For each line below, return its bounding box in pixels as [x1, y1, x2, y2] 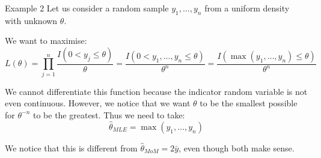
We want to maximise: [5, 34, 87, 47]
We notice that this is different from [5, 141, 138, 154]
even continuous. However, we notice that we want [5, 97, 191, 109]
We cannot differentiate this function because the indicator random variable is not [5, 85, 308, 97]
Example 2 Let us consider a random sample [5, 2, 169, 14]
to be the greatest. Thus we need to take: [32, 108, 185, 121]
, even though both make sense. [179, 141, 295, 154]
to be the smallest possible [200, 97, 298, 109]
